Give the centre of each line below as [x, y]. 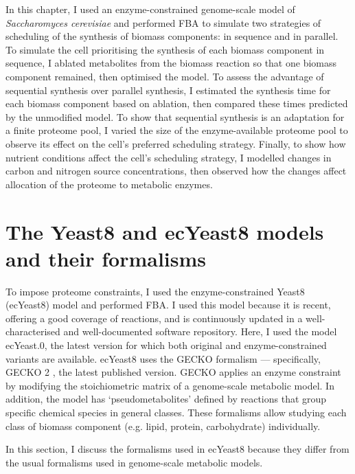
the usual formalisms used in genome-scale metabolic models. [134, 462]
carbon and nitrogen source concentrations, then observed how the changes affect [176, 171]
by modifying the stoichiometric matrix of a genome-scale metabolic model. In [170, 385]
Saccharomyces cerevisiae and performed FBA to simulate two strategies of [163, 22]
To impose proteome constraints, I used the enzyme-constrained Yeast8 [155, 291]
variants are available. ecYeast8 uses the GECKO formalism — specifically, [163, 358]
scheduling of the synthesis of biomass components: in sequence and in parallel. [172, 36]
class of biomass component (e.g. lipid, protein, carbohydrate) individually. [163, 426]
